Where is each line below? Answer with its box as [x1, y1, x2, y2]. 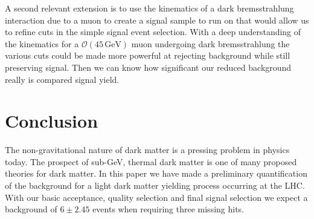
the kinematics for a [5, 37, 79, 50]
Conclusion [5, 108, 98, 133]
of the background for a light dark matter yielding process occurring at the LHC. [5, 179, 305, 192]
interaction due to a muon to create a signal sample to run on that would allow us [5, 13, 309, 26]
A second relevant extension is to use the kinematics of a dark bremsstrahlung [5, 2, 294, 14]
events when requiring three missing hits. [92, 203, 245, 215]
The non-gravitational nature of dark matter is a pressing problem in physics [5, 143, 290, 156]
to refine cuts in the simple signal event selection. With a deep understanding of [5, 25, 301, 38]
